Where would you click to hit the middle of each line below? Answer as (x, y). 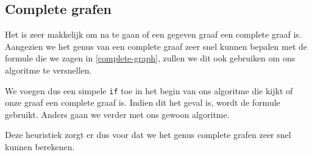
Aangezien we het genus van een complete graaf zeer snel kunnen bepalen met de (156, 46)
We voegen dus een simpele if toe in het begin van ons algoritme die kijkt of (149, 90)
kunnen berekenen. (40, 147)
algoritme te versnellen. (48, 70)
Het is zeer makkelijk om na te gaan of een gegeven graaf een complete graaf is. (153, 34)
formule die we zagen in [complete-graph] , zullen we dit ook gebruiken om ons (150, 58)
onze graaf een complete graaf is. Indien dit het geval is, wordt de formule (143, 102)
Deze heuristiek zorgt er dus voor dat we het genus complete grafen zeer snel (148, 135)
